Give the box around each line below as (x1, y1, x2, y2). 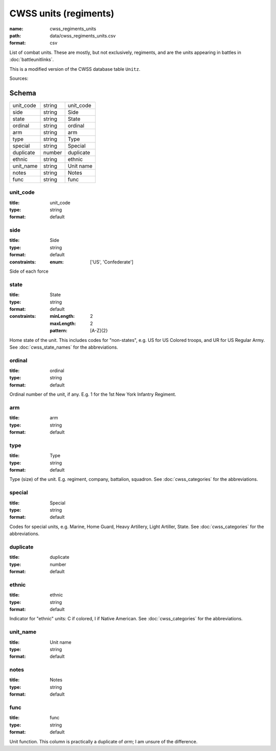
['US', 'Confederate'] (90, 259, 134, 265)
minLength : (50, 313, 75, 319)
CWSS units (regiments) (9, 8, 114, 19)
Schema (9, 89, 37, 97)
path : (9, 32, 21, 38)
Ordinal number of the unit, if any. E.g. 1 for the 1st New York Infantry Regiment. (9, 391, 176, 397)
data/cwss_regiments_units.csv (50, 32, 116, 38)
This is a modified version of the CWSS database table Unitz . (9, 66, 141, 72)
